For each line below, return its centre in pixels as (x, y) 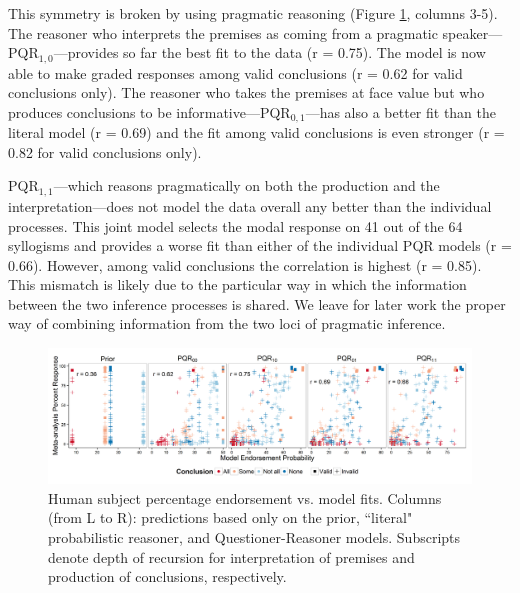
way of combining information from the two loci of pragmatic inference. (227, 323)
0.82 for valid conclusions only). (105, 151)
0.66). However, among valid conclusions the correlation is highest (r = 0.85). (245, 264)
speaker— (472, 32)
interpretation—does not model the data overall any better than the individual (250, 205)
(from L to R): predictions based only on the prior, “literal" (230, 517)
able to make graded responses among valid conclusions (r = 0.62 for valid (235, 72)
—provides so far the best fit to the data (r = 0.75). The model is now (269, 52)
